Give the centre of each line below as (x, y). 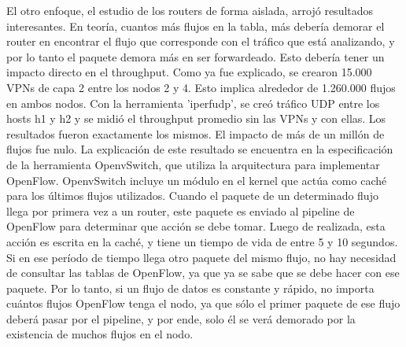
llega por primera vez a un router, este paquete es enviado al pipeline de (181, 210)
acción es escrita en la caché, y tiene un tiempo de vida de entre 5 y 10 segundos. (202, 241)
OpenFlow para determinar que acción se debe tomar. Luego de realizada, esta (196, 226)
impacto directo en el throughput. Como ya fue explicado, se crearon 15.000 (189, 72)
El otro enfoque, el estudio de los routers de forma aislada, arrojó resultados (190, 10)
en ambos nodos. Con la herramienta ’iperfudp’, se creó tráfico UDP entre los (193, 103)
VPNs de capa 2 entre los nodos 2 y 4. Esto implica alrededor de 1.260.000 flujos (201, 87)
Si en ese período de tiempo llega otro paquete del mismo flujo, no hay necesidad (201, 257)
